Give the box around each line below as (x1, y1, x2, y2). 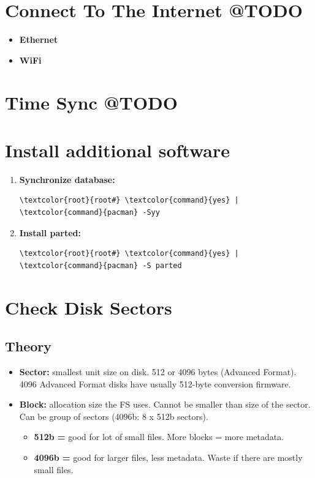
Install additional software (5, 137, 230, 162)
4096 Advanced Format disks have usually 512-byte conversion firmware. (19, 377, 291, 390)
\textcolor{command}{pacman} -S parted (19, 261, 182, 270)
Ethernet (19, 33, 58, 46)
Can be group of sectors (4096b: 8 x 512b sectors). (19, 409, 208, 422)
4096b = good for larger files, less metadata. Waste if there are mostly (34, 450, 303, 463)
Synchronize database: (19, 173, 115, 185)
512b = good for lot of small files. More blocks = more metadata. (34, 430, 284, 443)
